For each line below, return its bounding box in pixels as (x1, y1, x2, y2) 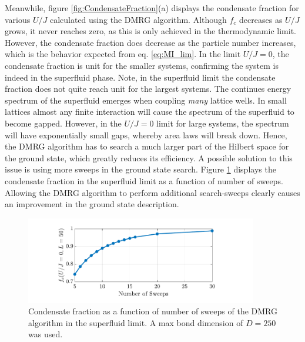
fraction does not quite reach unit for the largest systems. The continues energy (5, 82, 291, 95)
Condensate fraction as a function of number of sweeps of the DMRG (28, 305, 277, 317)
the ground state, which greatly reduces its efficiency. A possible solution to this (5, 151, 293, 164)
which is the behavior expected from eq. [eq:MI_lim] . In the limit (5, 48, 241, 60)
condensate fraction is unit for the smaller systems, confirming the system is (5, 59, 279, 71)
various (5, 13, 31, 25)
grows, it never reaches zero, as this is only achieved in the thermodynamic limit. (5, 25, 296, 37)
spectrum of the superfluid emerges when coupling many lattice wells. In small (5, 94, 287, 106)
